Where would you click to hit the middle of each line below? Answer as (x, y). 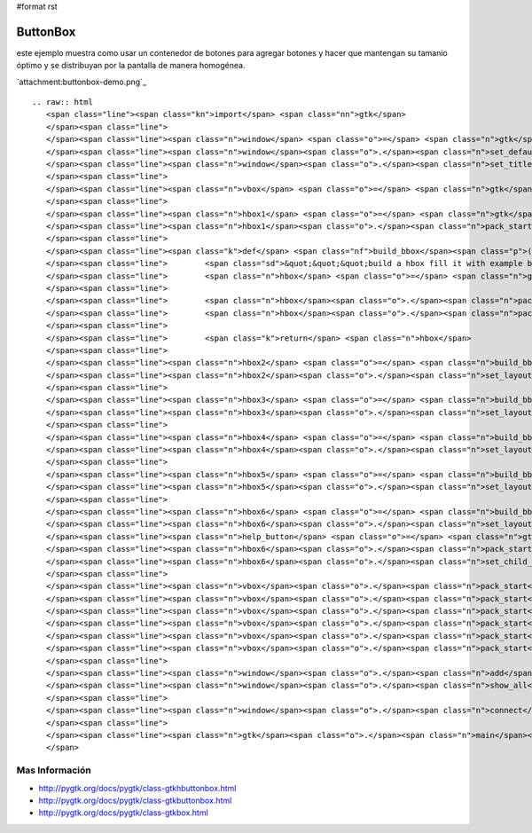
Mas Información (54, 770)
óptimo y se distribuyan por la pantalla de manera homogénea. (131, 66)
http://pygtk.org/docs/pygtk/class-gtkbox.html (123, 813)
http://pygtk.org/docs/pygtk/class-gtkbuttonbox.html (135, 800)
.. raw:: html (63, 102)
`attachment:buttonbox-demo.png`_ (81, 82)
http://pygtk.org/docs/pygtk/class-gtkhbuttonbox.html (137, 788)
